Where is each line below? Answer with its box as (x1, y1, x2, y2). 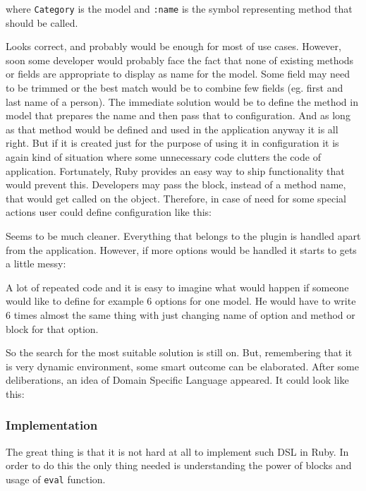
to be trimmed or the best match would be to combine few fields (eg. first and (6, 80, 343, 95)
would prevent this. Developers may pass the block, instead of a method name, (6, 177, 346, 192)
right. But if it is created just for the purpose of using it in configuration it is (6, 135, 339, 150)
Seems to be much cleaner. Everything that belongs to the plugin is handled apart (6, 228, 361, 243)
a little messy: (6, 256, 66, 271)
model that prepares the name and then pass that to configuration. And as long (6, 108, 350, 123)
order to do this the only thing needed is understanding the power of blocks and (6, 458, 352, 473)
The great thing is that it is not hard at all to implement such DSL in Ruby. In (6, 444, 349, 459)
